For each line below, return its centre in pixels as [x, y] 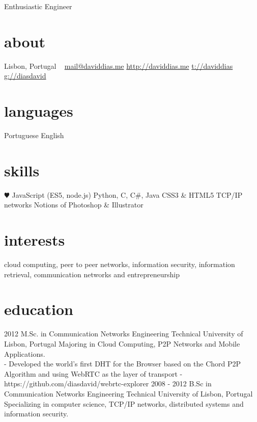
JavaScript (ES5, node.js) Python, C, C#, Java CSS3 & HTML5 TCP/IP [127, 194]
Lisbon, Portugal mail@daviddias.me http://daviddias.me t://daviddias [119, 65]
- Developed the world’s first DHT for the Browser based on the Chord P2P [123, 364]
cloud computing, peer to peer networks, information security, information [120, 264]
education [39, 309]
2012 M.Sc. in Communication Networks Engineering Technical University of [124, 334]
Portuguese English [34, 135]
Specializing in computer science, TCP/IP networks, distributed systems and [124, 403]
